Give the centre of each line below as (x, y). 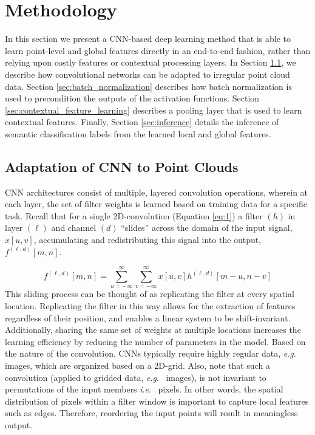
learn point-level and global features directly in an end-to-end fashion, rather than (158, 50)
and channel (74, 228)
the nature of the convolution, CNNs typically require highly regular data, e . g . (151, 353)
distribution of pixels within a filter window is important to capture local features (157, 401)
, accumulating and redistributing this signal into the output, (147, 240)
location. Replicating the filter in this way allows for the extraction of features (150, 306)
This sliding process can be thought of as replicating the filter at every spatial (150, 294)
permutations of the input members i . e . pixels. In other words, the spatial (144, 389)
